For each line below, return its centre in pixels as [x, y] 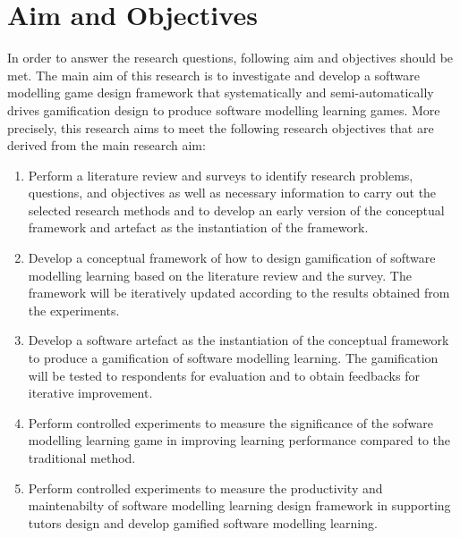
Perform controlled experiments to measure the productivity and [205, 488]
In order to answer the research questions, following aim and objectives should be [230, 58]
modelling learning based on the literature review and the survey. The [220, 275]
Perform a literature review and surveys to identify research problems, [221, 175]
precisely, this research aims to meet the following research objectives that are [221, 127]
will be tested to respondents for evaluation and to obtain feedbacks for [224, 375]
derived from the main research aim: [106, 145]
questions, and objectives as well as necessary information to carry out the [232, 193]
